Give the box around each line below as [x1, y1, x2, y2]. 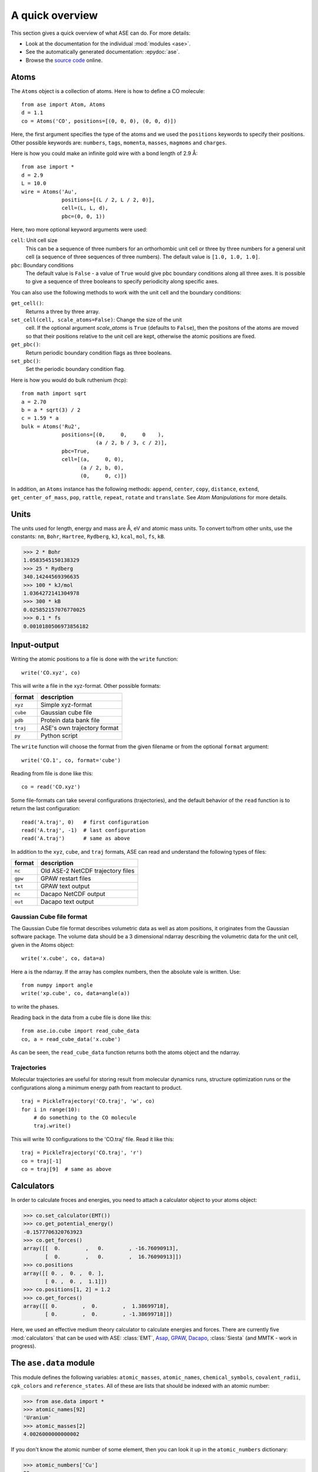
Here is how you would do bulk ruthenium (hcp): [11, 376, 128, 383]
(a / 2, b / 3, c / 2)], [95, 439, 168, 446]
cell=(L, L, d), [61, 205, 109, 211]
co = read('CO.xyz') [21, 784, 81, 790]
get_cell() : [11, 300, 44, 307]
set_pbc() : [11, 357, 41, 364]
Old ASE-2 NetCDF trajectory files [40, 867, 135, 875]
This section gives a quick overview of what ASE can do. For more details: [11, 29, 191, 37]
